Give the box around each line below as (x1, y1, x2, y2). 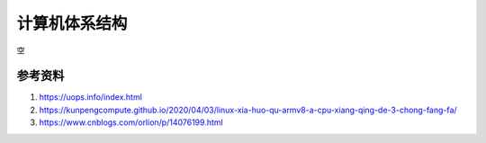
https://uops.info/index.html (39, 92, 143, 103)
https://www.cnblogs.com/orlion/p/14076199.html (39, 117, 224, 128)
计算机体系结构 (16, 13, 128, 33)
